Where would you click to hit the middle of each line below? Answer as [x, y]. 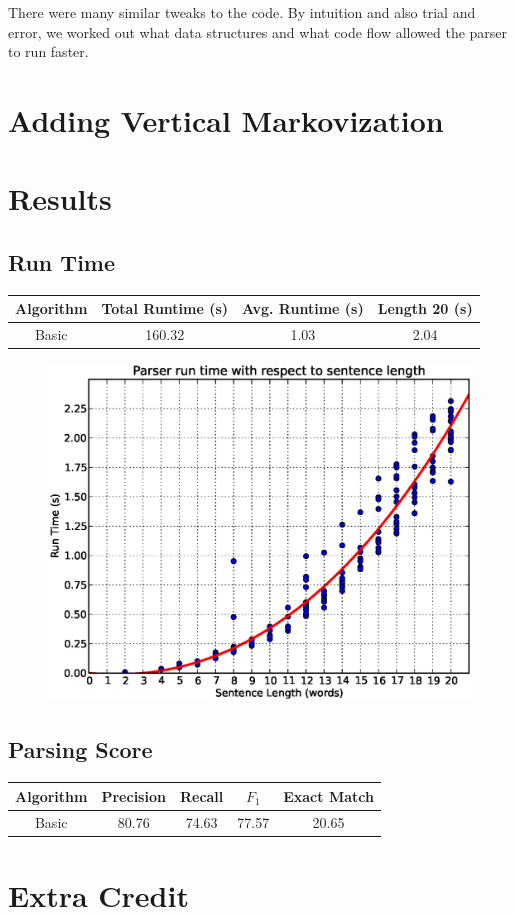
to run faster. [48, 51]
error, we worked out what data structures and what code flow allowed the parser [258, 31]
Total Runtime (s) [165, 308]
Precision [133, 795]
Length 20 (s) [425, 308]
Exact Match [328, 795]
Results [60, 198]
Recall [201, 795]
